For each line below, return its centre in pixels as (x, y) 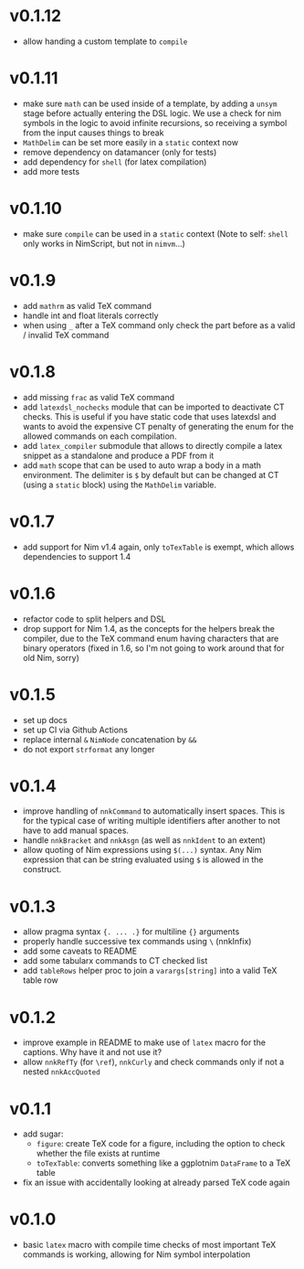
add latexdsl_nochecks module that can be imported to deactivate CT (153, 407)
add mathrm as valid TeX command (87, 305)
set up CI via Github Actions (75, 730)
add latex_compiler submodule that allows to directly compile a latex (152, 445)
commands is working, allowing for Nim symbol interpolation (136, 1254)
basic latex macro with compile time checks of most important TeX (149, 1245)
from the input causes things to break (93, 133)
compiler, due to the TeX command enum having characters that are (151, 638)
